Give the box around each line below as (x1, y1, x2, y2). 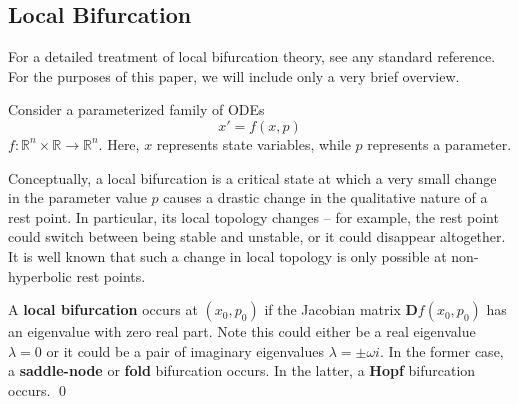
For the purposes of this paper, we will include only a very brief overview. (8, 65, 460, 86)
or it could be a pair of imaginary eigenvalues (46, 340, 324, 361)
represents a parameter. (367, 133, 512, 154)
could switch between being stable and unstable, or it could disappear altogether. (8, 226, 506, 247)
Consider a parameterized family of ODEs (8, 99, 265, 120)
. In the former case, (379, 340, 504, 361)
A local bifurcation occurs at (8, 299, 198, 320)
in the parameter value (8, 187, 147, 208)
